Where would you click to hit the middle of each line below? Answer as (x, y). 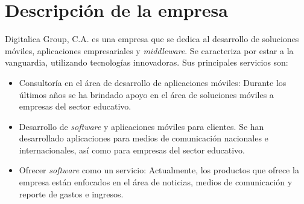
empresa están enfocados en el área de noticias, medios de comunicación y (156, 182)
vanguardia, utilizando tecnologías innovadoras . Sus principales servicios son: (147, 62)
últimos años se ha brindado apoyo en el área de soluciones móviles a (146, 94)
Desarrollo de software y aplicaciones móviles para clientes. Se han (141, 126)
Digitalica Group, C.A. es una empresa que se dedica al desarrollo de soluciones (152, 39)
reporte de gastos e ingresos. (71, 193)
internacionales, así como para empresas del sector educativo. (132, 150)
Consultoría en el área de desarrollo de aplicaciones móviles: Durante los (153, 82)
